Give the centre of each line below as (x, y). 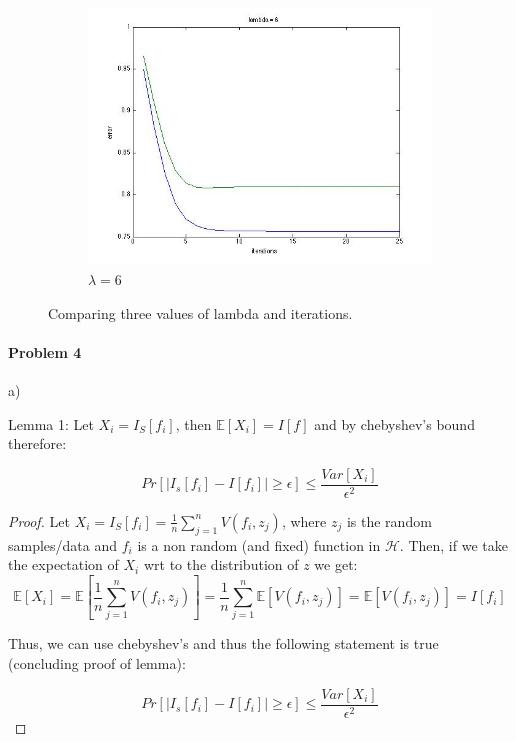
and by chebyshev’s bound (394, 423)
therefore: (37, 443)
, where (304, 520)
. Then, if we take (453, 544)
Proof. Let (39, 520)
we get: (336, 564)
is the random (389, 520)
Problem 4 (45, 351)
